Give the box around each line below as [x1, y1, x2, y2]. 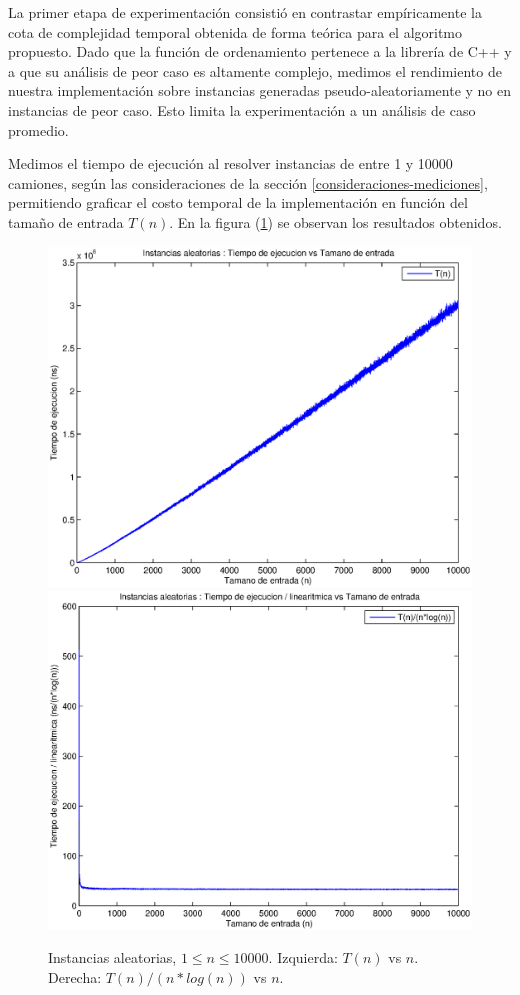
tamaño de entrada [8, 211, 124, 232]
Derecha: [48, 966, 102, 987]
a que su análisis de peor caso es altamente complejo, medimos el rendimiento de [8, 60, 502, 81]
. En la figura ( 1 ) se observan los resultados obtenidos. [169, 211, 502, 232]
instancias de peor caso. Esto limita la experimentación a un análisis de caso [8, 99, 476, 120]
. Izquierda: [268, 947, 338, 968]
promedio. [8, 119, 69, 140]
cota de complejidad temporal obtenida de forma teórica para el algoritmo [8, 21, 463, 42]
